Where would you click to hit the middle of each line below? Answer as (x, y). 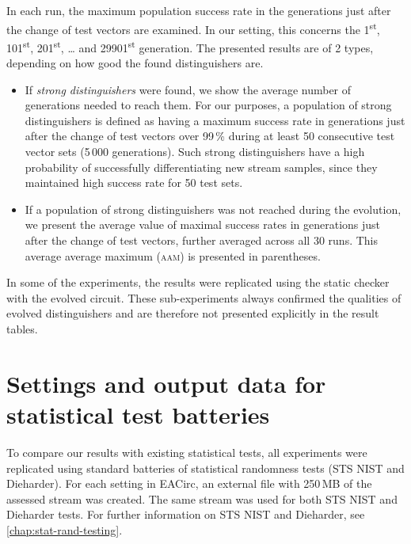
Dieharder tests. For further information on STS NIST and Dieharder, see (186, 514)
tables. (22, 329)
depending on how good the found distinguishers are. (135, 63)
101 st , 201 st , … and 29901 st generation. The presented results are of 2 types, (190, 46)
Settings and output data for (166, 383)
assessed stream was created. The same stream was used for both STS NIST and (202, 498)
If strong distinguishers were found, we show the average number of (188, 89)
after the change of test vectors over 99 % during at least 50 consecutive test (210, 136)
